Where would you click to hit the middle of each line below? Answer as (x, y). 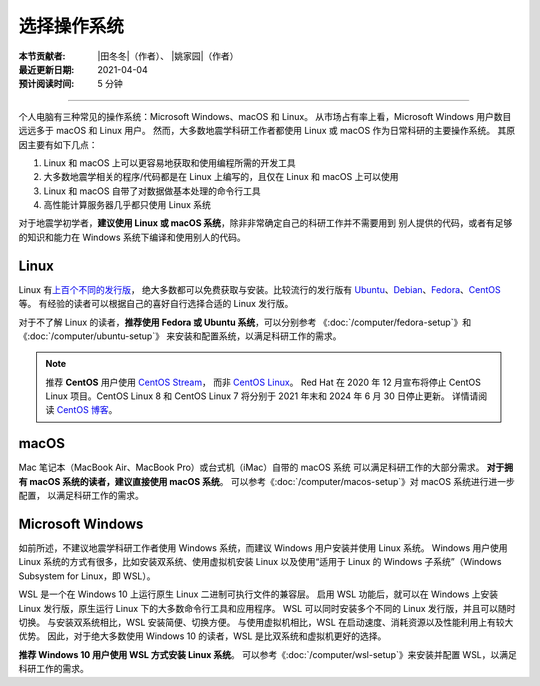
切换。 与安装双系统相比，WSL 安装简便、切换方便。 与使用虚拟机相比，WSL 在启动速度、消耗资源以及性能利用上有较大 (266, 622)
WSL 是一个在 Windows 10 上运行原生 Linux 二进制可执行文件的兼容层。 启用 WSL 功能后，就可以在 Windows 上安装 (258, 594)
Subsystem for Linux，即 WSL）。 (87, 576)
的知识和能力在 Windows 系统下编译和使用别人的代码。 (132, 237)
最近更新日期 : (46, 69)
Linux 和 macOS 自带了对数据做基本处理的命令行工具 (152, 191)
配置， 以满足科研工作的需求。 (81, 496)
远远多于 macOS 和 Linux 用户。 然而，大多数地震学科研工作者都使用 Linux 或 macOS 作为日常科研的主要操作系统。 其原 (266, 131)
